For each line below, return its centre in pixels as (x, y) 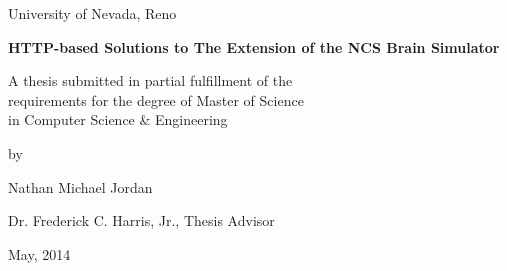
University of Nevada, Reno (92, 13)
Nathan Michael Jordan (80, 186)
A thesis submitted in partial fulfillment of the (150, 80)
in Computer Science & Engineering (118, 119)
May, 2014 (39, 253)
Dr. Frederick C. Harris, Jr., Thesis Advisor (141, 220)
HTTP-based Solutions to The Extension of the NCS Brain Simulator (254, 46)
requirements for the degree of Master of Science (156, 99)
